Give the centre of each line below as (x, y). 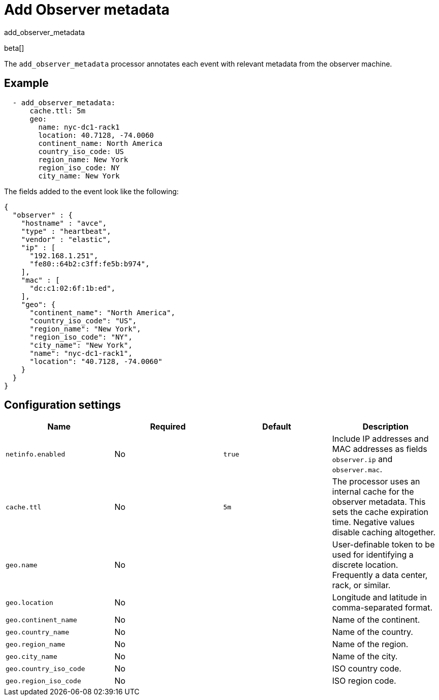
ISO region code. (364, 681)
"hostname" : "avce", (64, 223)
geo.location (29, 602)
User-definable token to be (383, 545)
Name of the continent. (376, 620)
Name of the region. (370, 644)
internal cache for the (373, 492)
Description (385, 427)
